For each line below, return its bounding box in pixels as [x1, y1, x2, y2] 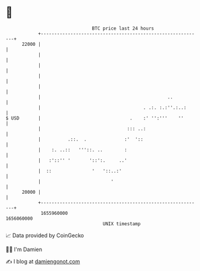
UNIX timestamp [102, 220, 141, 227]
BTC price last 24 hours [92, 25, 154, 31]
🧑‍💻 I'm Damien [5, 246, 43, 253]
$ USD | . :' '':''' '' [5, 115, 184, 121]
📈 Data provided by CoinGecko [5, 232, 84, 239]
